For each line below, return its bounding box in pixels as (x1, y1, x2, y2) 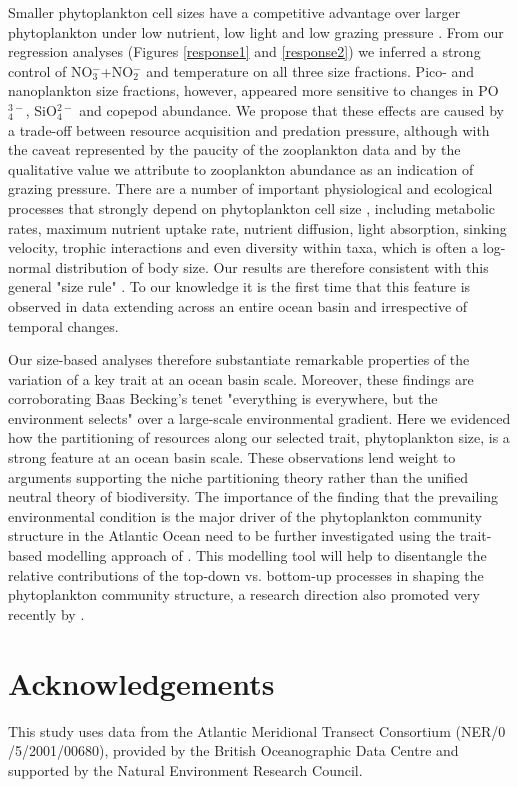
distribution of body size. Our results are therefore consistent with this (55, 256, 489, 277)
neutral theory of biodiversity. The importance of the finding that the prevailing (8, 486, 498, 507)
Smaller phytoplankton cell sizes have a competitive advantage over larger (8, 2, 461, 22)
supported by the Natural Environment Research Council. (8, 759, 363, 780)
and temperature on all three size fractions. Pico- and (146, 60, 475, 81)
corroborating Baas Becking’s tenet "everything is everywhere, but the (8, 388, 438, 409)
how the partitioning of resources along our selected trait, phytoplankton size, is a (8, 427, 510, 448)
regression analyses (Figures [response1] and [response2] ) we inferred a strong (8, 41, 481, 62)
